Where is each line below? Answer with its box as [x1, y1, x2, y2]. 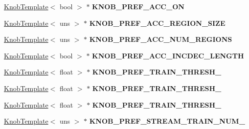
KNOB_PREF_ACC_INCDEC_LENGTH [92, 50, 244, 60]
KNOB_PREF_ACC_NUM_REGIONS [89, 34, 232, 44]
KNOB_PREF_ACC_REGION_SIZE [89, 18, 226, 28]
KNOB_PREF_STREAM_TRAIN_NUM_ [89, 116, 245, 126]
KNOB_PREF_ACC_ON [92, 1, 184, 11]
